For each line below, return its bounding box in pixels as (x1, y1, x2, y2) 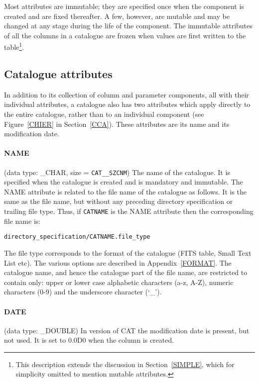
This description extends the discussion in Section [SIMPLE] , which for (15, 359, 235, 369)
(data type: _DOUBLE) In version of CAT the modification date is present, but (4, 325, 250, 335)
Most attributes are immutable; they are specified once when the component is (4, 1, 244, 11)
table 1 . (4, 40, 24, 52)
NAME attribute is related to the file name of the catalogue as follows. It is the (4, 186, 247, 196)
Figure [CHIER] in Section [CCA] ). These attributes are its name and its (4, 118, 230, 129)
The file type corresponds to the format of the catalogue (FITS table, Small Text (4, 247, 252, 258)
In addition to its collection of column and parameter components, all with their (4, 89, 249, 99)
